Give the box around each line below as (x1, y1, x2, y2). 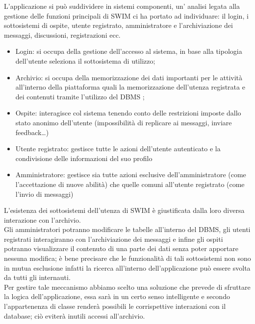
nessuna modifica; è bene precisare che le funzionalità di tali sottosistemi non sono (4, 253, 251, 263)
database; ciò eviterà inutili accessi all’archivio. (4, 310, 145, 321)
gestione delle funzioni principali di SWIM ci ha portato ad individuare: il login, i (4, 10, 249, 21)
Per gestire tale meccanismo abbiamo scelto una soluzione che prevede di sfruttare (4, 281, 251, 292)
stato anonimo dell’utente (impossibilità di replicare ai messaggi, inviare (15, 117, 232, 127)
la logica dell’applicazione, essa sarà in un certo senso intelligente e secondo (4, 291, 230, 301)
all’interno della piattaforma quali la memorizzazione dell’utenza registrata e (15, 82, 245, 92)
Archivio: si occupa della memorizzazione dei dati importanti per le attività (15, 72, 243, 82)
